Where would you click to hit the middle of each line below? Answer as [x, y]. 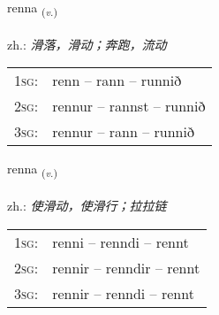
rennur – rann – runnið [123, 132]
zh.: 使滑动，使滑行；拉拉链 [87, 206]
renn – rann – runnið [117, 81]
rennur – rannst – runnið [129, 106]
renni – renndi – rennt [121, 242]
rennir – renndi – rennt [123, 293]
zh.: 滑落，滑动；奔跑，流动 [87, 44]
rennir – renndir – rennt [126, 267]
